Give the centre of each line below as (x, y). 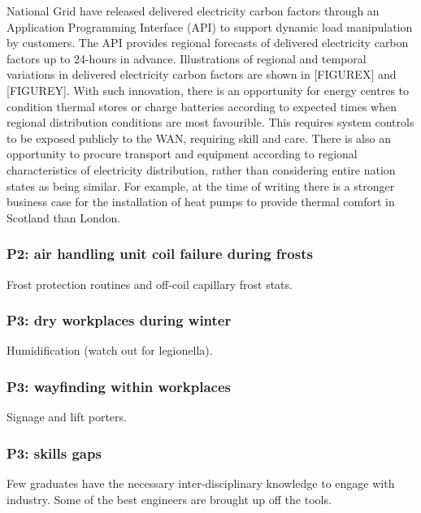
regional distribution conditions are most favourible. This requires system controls (210, 122)
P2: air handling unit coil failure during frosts (160, 254)
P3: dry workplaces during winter (119, 320)
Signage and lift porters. (67, 417)
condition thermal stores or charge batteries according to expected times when (202, 106)
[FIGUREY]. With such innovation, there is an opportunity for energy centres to (208, 90)
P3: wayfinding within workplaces (119, 386)
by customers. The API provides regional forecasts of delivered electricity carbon (208, 43)
